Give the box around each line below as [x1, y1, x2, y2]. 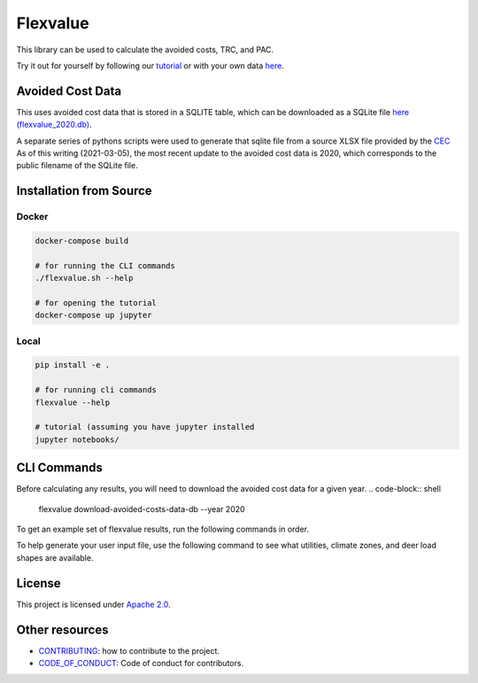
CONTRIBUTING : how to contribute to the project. [38, 645, 220, 656]
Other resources [16, 622, 109, 637]
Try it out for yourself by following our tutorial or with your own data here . [16, 60, 285, 71]
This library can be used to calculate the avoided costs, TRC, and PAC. [16, 44, 274, 55]
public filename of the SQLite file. [16, 160, 138, 171]
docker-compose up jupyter [35, 310, 152, 321]
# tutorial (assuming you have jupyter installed [35, 422, 255, 432]
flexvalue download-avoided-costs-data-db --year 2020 [38, 503, 245, 514]
